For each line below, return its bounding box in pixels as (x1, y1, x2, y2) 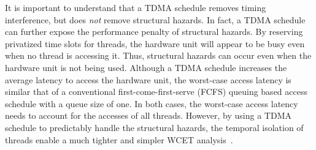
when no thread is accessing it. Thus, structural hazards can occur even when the (5, 49, 312, 62)
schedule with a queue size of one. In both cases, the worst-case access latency (5, 97, 298, 110)
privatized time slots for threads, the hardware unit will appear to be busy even (5, 37, 305, 50)
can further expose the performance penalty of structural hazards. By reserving (5, 25, 303, 38)
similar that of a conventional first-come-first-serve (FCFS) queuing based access (5, 85, 307, 98)
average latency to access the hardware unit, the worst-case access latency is (5, 73, 291, 86)
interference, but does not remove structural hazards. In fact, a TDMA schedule (5, 13, 306, 26)
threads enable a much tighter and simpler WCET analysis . (5, 133, 233, 146)
